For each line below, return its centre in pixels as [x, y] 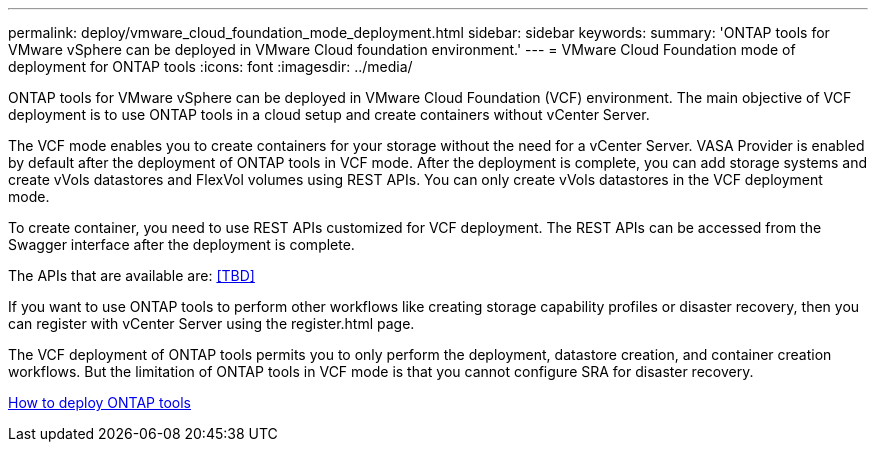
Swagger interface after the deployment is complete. [181, 244]
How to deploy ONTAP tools [99, 402]
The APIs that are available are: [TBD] [131, 275]
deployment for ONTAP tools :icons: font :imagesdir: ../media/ [210, 66]
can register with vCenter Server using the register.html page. [211, 323]
